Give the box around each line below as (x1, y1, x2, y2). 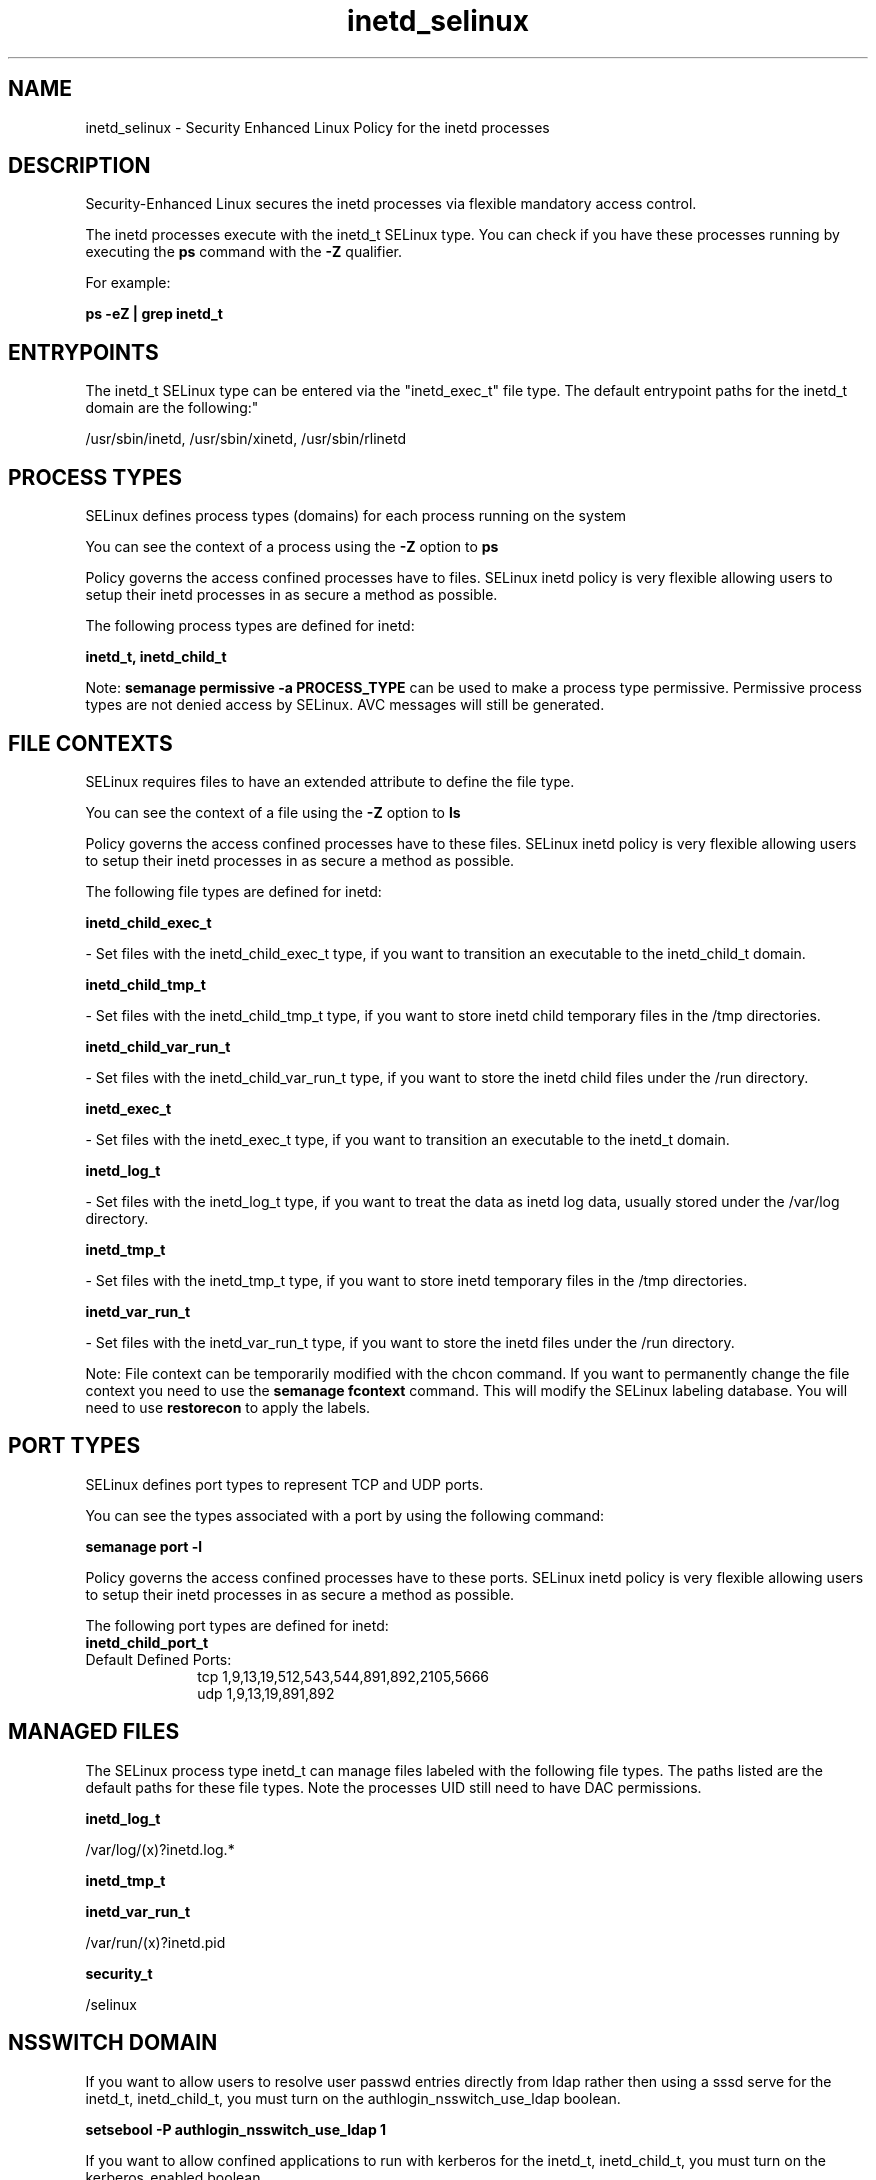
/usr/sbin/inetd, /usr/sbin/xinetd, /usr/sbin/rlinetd (85, 430, 407, 448)
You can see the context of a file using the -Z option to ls (85, 803, 461, 821)
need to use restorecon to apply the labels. (85, 1398, 371, 1416)
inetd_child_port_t (85, 1633, 209, 1651)
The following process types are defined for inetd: (85, 617, 415, 635)
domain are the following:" (85, 399, 259, 417)
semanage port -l (85, 1537, 202, 1555)
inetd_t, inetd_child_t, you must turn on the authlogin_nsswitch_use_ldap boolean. (85, 2089, 621, 2107)
